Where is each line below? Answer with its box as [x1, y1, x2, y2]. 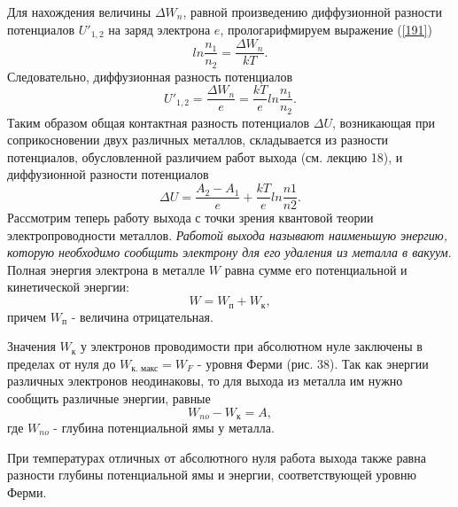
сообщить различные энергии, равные [7, 388, 211, 407]
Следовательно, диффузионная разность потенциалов [7, 66, 293, 85]
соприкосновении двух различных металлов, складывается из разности [7, 130, 389, 149]
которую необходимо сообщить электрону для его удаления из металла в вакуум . [7, 243, 452, 261]
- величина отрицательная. [71, 307, 213, 325]
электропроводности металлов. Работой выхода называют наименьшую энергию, [7, 225, 447, 244]
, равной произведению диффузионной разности [182, 3, 442, 20]
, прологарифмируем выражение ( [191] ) [220, 19, 432, 38]
